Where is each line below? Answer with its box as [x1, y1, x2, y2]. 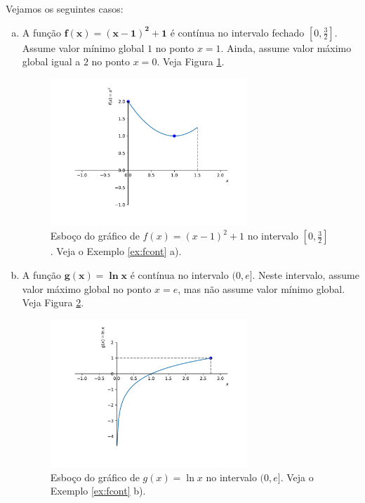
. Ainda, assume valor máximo [220, 40, 352, 55]
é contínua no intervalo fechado [170, 25, 305, 39]
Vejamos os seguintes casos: [6, 1, 124, 15]
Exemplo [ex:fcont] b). [50, 483, 146, 498]
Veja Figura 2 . [22, 295, 84, 310]
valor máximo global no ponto [22, 281, 152, 296]
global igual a [22, 54, 81, 69]
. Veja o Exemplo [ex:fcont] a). [50, 244, 182, 259]
